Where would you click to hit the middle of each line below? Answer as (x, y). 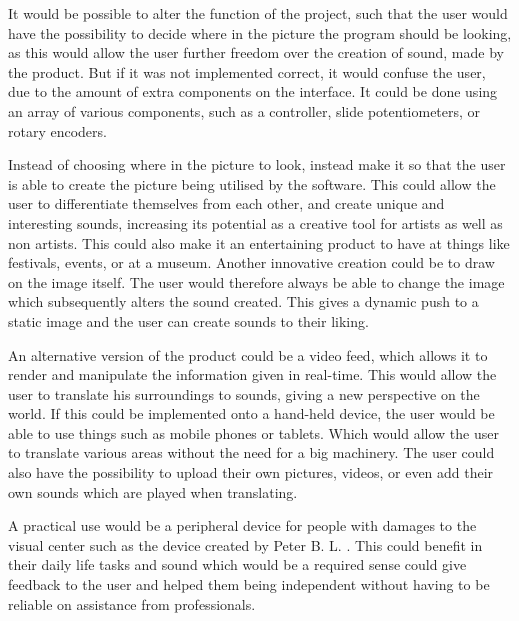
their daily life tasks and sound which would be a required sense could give (237, 564)
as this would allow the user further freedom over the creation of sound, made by (256, 52)
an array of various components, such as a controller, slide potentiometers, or (244, 110)
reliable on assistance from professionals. (132, 603)
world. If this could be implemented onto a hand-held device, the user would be (251, 413)
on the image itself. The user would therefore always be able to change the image (256, 281)
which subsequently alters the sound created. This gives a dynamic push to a (243, 301)
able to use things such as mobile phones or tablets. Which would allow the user (253, 432)
